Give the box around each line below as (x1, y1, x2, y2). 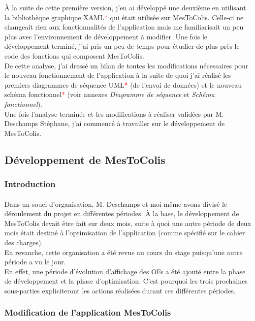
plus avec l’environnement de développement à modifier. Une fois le (4, 31, 208, 41)
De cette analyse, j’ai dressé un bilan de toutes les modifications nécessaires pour (4, 60, 249, 70)
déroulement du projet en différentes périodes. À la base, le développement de (4, 208, 239, 219)
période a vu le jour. (4, 257, 66, 267)
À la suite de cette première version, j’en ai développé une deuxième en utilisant (4, 2, 246, 12)
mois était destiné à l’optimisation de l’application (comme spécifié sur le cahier (4, 227, 245, 238)
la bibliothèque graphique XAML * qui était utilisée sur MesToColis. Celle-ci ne (4, 12, 244, 22)
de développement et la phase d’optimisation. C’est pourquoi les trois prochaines (4, 276, 248, 286)
